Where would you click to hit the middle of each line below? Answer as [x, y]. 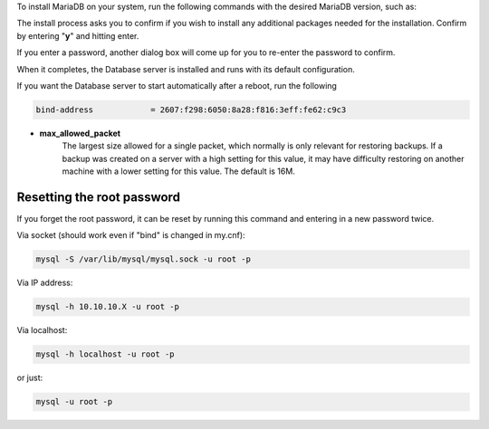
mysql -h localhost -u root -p [105, 354]
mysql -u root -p [74, 402]
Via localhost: [42, 330]
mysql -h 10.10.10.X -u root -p [108, 307]
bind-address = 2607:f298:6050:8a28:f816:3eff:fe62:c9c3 [191, 110]
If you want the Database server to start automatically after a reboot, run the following [177, 85]
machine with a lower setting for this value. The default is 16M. [179, 171]
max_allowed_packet [80, 133]
